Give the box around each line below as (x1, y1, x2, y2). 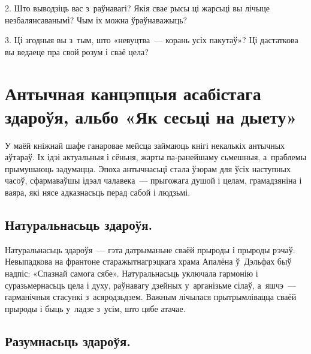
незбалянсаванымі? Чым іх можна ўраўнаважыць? (5, 13, 188, 26)
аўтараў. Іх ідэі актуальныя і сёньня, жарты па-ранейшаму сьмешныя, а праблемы (5, 151, 307, 163)
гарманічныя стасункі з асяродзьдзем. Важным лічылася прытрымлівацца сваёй (5, 290, 297, 303)
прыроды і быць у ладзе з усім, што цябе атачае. (5, 302, 186, 314)
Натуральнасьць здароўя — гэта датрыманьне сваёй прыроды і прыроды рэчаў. (5, 243, 295, 256)
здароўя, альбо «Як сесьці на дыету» (5, 104, 297, 128)
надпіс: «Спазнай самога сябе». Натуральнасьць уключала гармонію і (5, 267, 258, 280)
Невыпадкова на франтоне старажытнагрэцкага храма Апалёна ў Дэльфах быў (5, 255, 292, 268)
